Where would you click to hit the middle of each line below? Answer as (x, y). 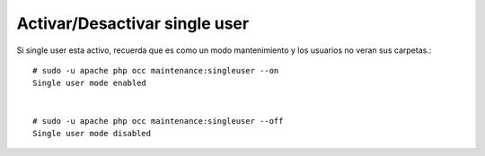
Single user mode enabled (90, 83)
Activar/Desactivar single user (133, 23)
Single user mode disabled (92, 133)
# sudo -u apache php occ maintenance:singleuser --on (156, 70)
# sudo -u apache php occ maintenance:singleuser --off (158, 121)
